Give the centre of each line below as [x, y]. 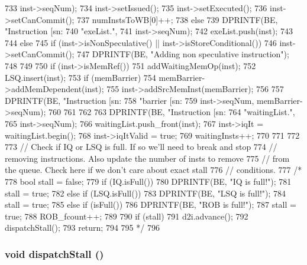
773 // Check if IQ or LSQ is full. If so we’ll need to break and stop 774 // [141, 147]
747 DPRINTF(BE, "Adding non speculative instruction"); [183, 54]
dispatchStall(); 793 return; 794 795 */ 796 [82, 228]
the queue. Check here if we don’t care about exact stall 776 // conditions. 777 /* [153, 170]
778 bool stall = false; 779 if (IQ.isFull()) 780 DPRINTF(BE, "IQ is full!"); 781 [148, 181]
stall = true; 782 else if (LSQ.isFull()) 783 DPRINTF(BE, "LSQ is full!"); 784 [146, 193]
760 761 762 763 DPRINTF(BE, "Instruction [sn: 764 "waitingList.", [172, 112]
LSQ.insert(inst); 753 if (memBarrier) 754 [80, 77]
